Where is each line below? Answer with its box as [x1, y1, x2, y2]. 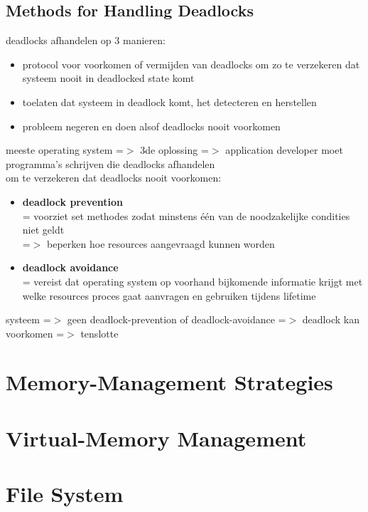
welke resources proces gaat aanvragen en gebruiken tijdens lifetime [22, 288, 316, 303]
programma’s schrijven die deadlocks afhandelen [6, 156, 215, 171]
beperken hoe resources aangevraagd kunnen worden [47, 236, 275, 251]
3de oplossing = [140, 142, 209, 157]
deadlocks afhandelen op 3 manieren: [6, 33, 166, 48]
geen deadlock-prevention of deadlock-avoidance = [67, 312, 286, 327]
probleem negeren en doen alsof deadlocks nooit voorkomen [22, 118, 281, 133]
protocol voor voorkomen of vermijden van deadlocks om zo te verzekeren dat [22, 56, 360, 71]
